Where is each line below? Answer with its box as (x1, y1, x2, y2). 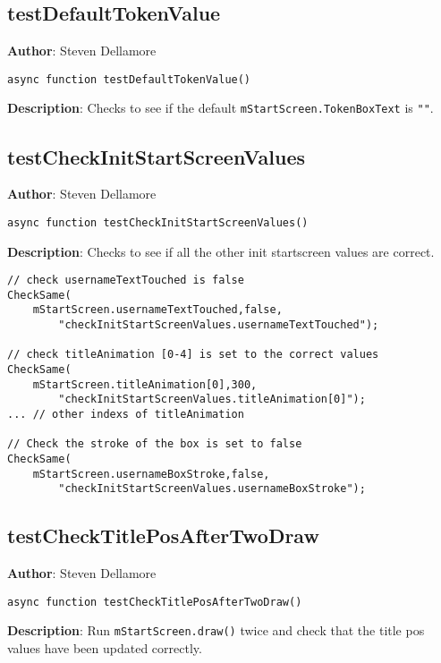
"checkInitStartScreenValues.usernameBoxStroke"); (58, 482, 366, 496)
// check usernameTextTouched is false (7, 274, 244, 287)
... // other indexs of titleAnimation (7, 408, 244, 421)
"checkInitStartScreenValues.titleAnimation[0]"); (58, 393, 366, 406)
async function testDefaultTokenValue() (7, 72, 251, 86)
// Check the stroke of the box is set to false (7, 438, 302, 451)
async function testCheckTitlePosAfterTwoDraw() (7, 595, 302, 608)
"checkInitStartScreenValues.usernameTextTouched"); (58, 319, 379, 332)
